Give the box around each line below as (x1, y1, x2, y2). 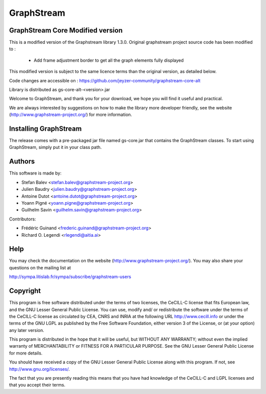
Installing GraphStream (9, 125, 82, 133)
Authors (9, 157, 35, 166)
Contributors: (9, 216, 36, 222)
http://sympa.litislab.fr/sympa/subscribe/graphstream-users (9, 274, 132, 280)
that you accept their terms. (9, 382, 66, 388)
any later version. (9, 327, 44, 333)
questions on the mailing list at (9, 264, 71, 271)
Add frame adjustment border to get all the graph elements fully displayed (33, 57, 184, 63)
